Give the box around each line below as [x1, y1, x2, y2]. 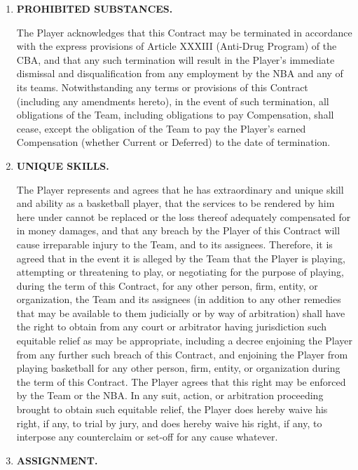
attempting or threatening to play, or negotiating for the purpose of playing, [16, 264, 344, 279]
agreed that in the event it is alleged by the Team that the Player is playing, [16, 250, 345, 265]
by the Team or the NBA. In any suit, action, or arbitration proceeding [16, 388, 324, 403]
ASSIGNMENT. [16, 452, 98, 467]
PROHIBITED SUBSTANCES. [16, 1, 173, 15]
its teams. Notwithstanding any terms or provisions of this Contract [16, 79, 308, 94]
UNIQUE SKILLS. [16, 158, 109, 173]
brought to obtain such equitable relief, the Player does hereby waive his [16, 402, 328, 417]
